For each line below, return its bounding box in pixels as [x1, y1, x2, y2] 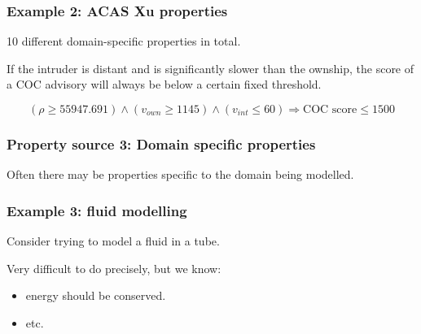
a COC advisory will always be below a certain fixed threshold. [7, 76, 322, 93]
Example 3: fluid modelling [7, 200, 187, 220]
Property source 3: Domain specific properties [7, 133, 316, 154]
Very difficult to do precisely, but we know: [7, 259, 221, 276]
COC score [303, 104, 357, 115]
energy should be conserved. [25, 287, 166, 304]
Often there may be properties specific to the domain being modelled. [7, 166, 354, 183]
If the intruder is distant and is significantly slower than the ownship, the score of [7, 59, 414, 76]
